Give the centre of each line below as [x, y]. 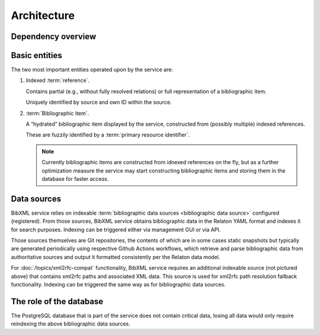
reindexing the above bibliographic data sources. [71, 324]
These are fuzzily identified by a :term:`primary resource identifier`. [108, 135]
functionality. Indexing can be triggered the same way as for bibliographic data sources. [118, 285]
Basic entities [36, 55]
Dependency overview [54, 36]
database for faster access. [75, 178]
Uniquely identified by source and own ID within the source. [99, 102]
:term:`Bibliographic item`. [57, 113]
